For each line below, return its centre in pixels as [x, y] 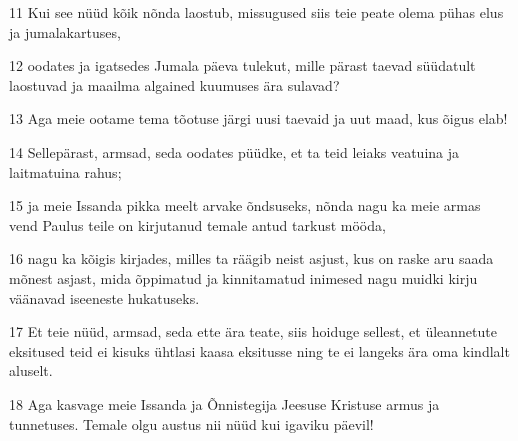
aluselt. [31, 370]
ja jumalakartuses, [65, 31]
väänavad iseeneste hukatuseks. [104, 297]
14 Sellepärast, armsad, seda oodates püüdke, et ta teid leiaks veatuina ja [234, 151]
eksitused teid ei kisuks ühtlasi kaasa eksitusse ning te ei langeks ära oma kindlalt [259, 350]
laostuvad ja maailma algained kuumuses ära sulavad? [174, 84]
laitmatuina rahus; [65, 171]
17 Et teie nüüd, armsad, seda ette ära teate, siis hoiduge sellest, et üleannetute [253, 331]
